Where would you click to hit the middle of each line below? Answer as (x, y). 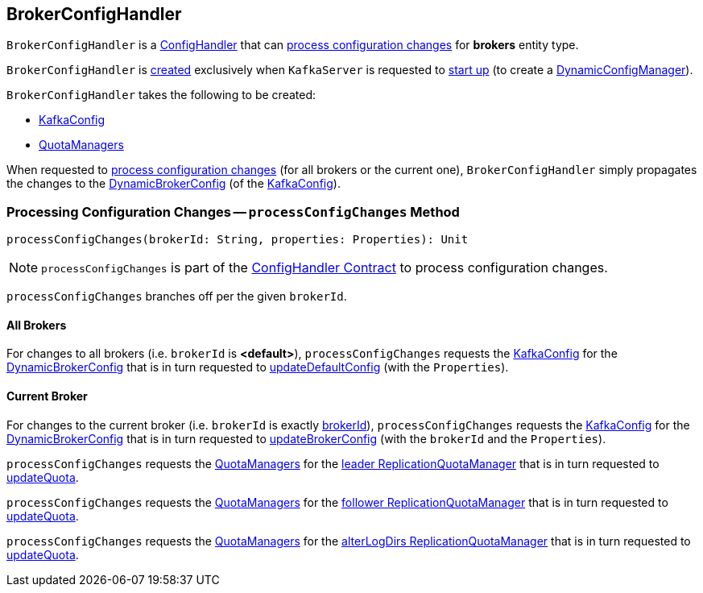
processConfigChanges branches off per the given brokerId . (177, 296)
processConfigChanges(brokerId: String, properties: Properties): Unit (238, 240)
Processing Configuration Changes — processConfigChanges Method (233, 211)
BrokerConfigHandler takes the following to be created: (161, 95)
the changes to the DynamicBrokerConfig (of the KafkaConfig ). (174, 184)
